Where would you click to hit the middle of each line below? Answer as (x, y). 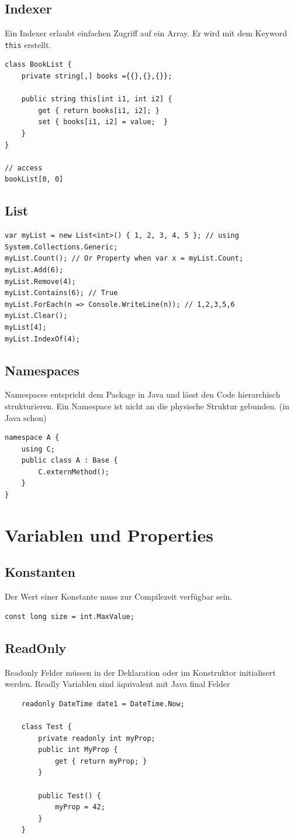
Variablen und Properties (109, 534)
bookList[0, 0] (34, 179)
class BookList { (38, 65)
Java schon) (26, 417)
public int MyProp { (78, 750)
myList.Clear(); (36, 316)
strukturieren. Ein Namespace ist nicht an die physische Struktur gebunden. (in (147, 406)
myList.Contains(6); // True (61, 293)
